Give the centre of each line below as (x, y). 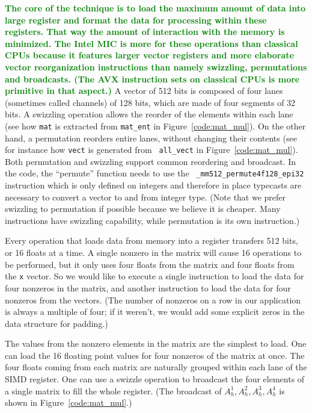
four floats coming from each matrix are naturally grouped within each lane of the (156, 367)
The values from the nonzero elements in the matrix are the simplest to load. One (156, 343)
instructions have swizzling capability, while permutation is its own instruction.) (152, 220)
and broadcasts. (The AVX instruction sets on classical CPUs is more (152, 79)
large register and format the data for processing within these (136, 20)
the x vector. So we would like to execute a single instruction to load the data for (154, 276)
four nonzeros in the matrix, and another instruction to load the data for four (148, 287)
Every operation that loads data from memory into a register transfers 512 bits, (151, 241)
